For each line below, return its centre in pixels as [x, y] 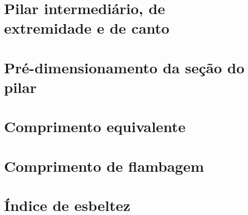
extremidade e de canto [87, 28]
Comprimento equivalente [95, 126]
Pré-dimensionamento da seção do [124, 67]
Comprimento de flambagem [104, 166]
